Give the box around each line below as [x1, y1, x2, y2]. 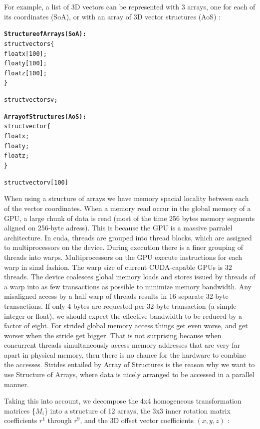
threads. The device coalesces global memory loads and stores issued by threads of [4, 271, 256, 282]
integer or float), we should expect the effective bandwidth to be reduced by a [4, 310, 242, 321]
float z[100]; [4, 69, 47, 77]
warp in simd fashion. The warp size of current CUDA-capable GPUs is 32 [4, 261, 232, 272]
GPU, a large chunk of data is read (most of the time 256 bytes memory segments [4, 213, 255, 223]
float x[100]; [4, 50, 47, 57]
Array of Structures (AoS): [4, 113, 86, 120]
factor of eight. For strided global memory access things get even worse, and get [4, 320, 248, 331]
